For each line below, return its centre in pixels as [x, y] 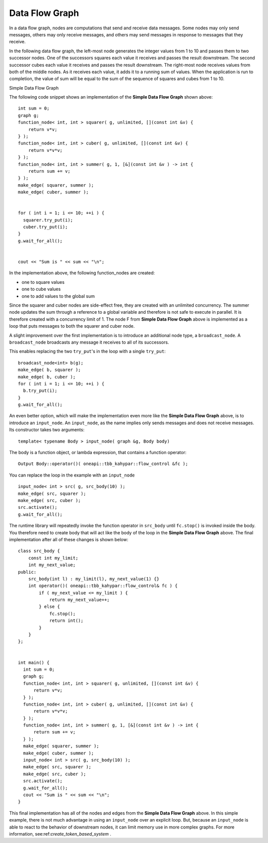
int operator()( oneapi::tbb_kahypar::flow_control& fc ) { [103, 586]
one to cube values [41, 289]
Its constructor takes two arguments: [47, 430]
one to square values [43, 282]
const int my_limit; [53, 558]
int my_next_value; [52, 565]
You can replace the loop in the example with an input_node [72, 475]
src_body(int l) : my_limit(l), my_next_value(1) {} [94, 579]
